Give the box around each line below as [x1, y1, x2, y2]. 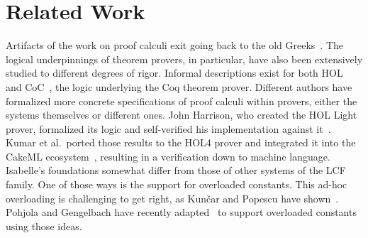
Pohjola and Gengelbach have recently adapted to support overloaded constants [6, 205, 357, 220]
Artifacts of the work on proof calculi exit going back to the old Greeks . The [6, 38, 344, 53]
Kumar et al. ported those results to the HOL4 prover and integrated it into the [6, 135, 356, 150]
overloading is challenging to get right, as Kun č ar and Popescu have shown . [6, 190, 339, 205]
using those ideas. [6, 218, 82, 233]
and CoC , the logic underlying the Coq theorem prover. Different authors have [6, 79, 352, 94]
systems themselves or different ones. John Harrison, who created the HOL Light [6, 107, 357, 122]
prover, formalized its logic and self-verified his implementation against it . [6, 121, 331, 136]
